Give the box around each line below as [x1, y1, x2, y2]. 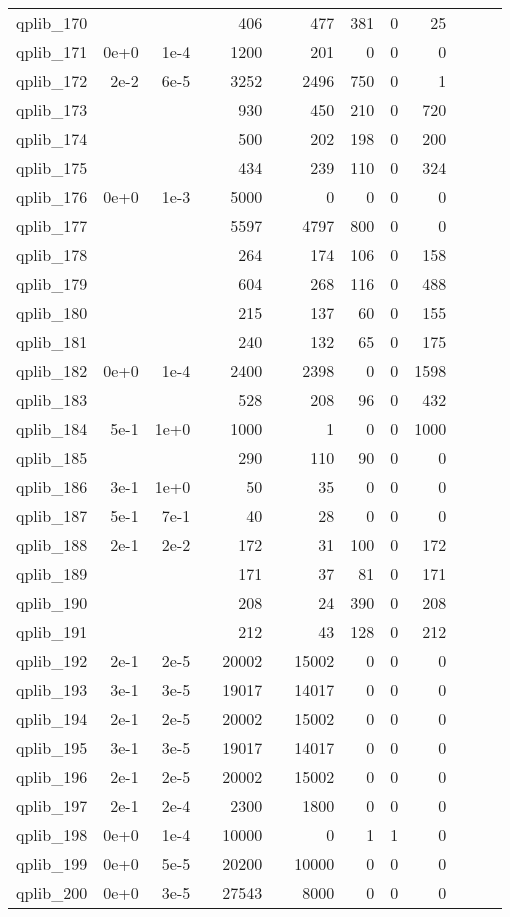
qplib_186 [16, 475, 88, 498]
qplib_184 [16, 417, 88, 440]
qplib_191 [16, 620, 88, 643]
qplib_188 [16, 533, 88, 556]
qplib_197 [16, 794, 88, 817]
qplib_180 [16, 301, 88, 324]
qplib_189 [16, 562, 88, 585]
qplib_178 [16, 243, 88, 266]
